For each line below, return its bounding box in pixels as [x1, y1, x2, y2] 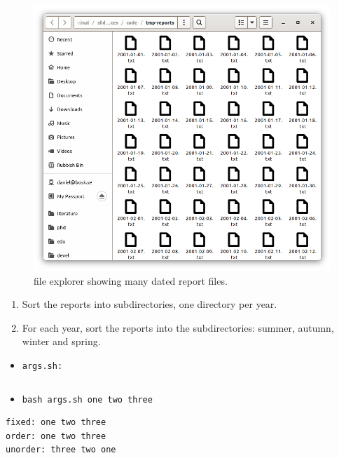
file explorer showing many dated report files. [34, 273, 228, 288]
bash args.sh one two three [22, 394, 153, 405]
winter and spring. [22, 334, 101, 349]
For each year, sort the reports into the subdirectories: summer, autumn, [22, 320, 334, 335]
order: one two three [6, 431, 106, 441]
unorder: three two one [6, 445, 116, 455]
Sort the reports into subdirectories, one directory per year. [22, 297, 277, 311]
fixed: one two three [6, 417, 106, 428]
